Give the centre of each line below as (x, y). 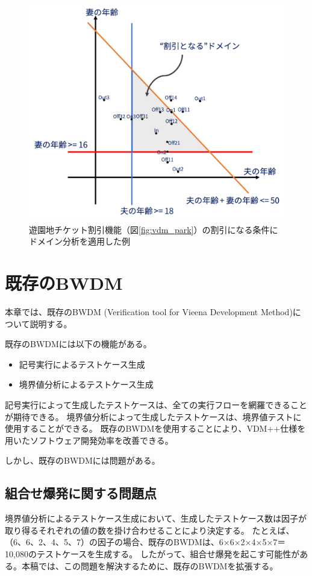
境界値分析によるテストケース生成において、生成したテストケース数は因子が (156, 518)
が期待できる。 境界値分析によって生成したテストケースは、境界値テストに (153, 416)
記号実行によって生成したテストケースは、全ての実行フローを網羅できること (156, 405)
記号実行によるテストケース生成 (82, 364)
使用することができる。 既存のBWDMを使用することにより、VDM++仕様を (155, 428)
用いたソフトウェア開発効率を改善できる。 (89, 440)
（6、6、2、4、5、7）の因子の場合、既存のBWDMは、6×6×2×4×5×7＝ (145, 542)
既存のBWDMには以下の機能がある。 (78, 344)
